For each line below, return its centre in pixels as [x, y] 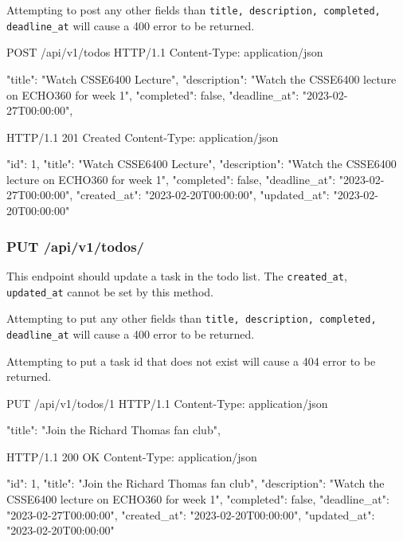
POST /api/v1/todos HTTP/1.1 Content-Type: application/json [165, 52]
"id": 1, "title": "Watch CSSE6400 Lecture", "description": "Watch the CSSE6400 [201, 164]
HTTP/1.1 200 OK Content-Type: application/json [132, 456]
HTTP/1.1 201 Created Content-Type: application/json [143, 137]
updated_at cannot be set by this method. [110, 291]
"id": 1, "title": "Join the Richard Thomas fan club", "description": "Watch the [196, 483]
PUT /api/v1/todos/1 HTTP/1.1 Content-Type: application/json [167, 403]
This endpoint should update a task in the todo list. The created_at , [177, 275]
